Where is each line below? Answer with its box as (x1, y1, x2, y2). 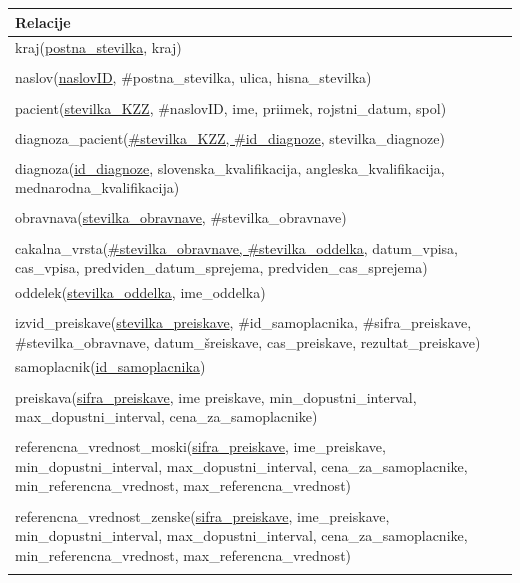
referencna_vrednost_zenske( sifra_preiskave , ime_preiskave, (15, 505, 390, 526)
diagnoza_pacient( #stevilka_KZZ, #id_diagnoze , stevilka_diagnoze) (15, 127, 445, 148)
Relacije (15, 11, 71, 32)
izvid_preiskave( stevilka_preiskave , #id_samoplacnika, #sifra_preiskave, (15, 312, 472, 333)
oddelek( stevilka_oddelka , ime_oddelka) (15, 281, 266, 302)
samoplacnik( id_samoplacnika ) (15, 356, 206, 377)
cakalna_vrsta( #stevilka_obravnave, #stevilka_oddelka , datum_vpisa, (15, 237, 459, 258)
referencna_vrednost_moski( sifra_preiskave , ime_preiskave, (15, 436, 386, 457)
